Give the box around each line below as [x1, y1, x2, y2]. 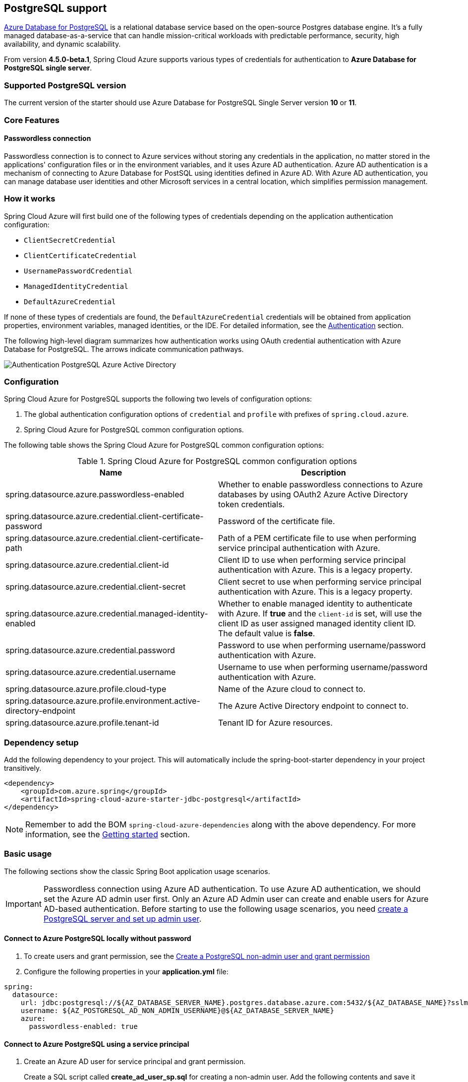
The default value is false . [218, 628, 315, 639]
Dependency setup [4, 737, 79, 747]
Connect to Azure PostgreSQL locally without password [4, 934, 191, 943]
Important [5, 898, 42, 909]
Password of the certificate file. [218, 516, 335, 527]
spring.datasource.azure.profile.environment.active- [5, 696, 200, 706]
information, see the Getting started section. [25, 829, 190, 840]
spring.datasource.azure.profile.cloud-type [5, 684, 167, 694]
